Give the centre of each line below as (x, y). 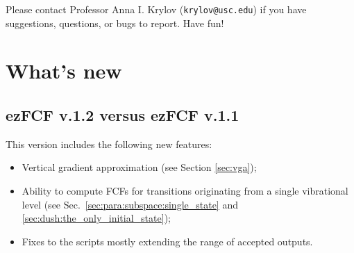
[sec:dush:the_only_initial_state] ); (96, 218)
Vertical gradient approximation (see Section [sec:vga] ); (139, 167)
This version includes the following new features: (109, 144)
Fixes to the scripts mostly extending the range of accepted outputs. (167, 241)
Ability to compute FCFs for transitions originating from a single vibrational (185, 191)
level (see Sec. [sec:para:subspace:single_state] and (130, 204)
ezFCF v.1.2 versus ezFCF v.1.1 (123, 115)
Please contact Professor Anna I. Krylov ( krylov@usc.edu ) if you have (156, 9)
